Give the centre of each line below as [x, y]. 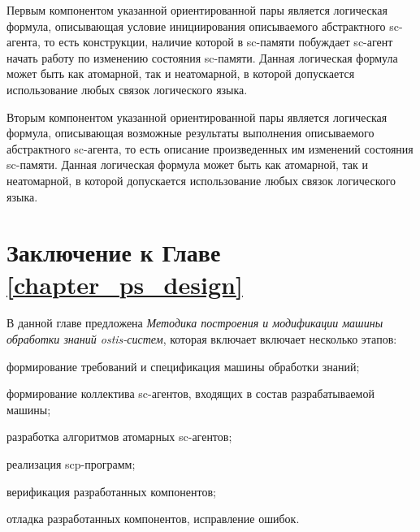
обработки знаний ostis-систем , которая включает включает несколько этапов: [202, 339]
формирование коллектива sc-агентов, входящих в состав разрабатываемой [191, 394]
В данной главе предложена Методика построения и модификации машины [195, 323]
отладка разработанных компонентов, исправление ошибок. [153, 519]
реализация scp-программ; [71, 464]
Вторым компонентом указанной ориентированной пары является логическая [197, 117]
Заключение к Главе [114, 252]
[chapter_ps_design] [125, 284]
